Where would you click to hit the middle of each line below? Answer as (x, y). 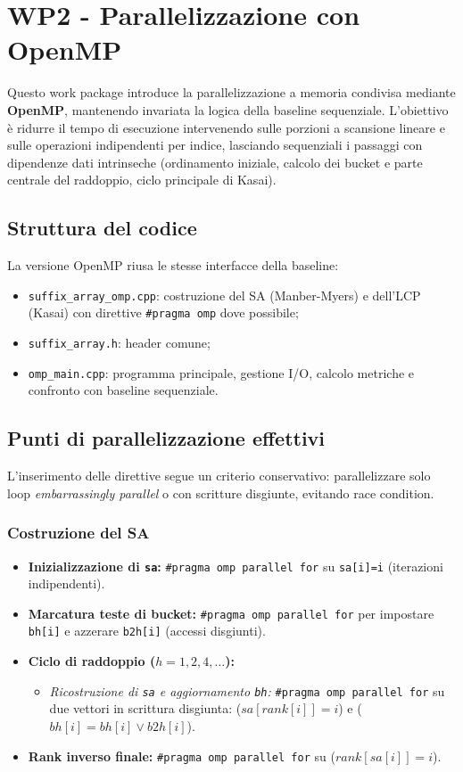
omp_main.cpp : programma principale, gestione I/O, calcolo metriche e (221, 372)
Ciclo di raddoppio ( (92, 661)
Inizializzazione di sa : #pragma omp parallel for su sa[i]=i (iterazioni (236, 566)
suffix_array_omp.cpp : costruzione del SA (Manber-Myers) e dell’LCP (224, 295)
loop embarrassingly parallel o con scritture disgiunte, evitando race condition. (221, 493)
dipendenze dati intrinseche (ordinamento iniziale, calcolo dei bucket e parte (215, 162)
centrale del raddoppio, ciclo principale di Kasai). (142, 180)
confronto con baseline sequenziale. (123, 390)
